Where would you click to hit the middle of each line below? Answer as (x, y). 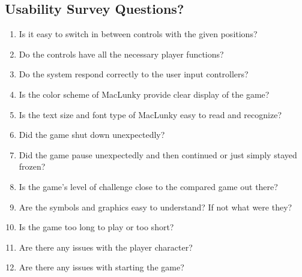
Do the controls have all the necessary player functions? (121, 54)
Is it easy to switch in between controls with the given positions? (138, 34)
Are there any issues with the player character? (106, 247)
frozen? (32, 166)
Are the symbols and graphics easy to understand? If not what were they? (156, 207)
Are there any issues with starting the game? (101, 267)
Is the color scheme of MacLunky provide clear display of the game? (144, 94)
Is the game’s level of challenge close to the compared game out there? (148, 186)
